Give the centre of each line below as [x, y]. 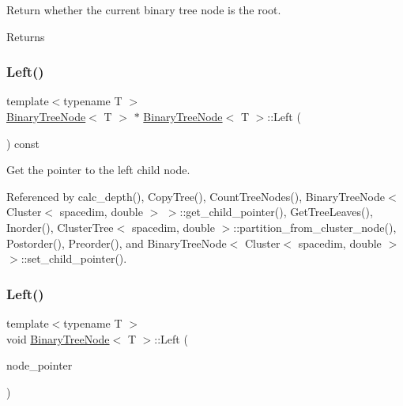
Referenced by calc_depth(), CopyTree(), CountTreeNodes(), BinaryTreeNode [196, 196]
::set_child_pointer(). [74, 258]
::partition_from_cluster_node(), [315, 227]
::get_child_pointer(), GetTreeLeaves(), [276, 212]
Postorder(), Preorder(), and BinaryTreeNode [117, 243]
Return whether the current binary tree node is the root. [144, 9]
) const [23, 143]
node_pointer [40, 365]
